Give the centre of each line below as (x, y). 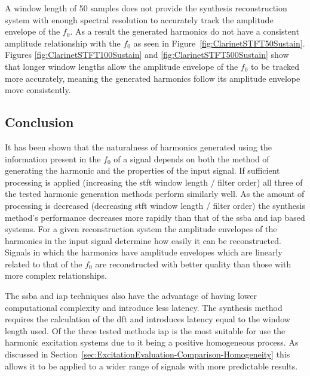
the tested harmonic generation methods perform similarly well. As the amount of (155, 194)
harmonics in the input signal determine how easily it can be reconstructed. (143, 240)
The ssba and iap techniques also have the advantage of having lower (131, 296)
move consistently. (38, 90)
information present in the (53, 158)
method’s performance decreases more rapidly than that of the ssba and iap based (155, 217)
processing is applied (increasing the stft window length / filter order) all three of (154, 182)
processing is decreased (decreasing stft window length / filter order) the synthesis (155, 205)
